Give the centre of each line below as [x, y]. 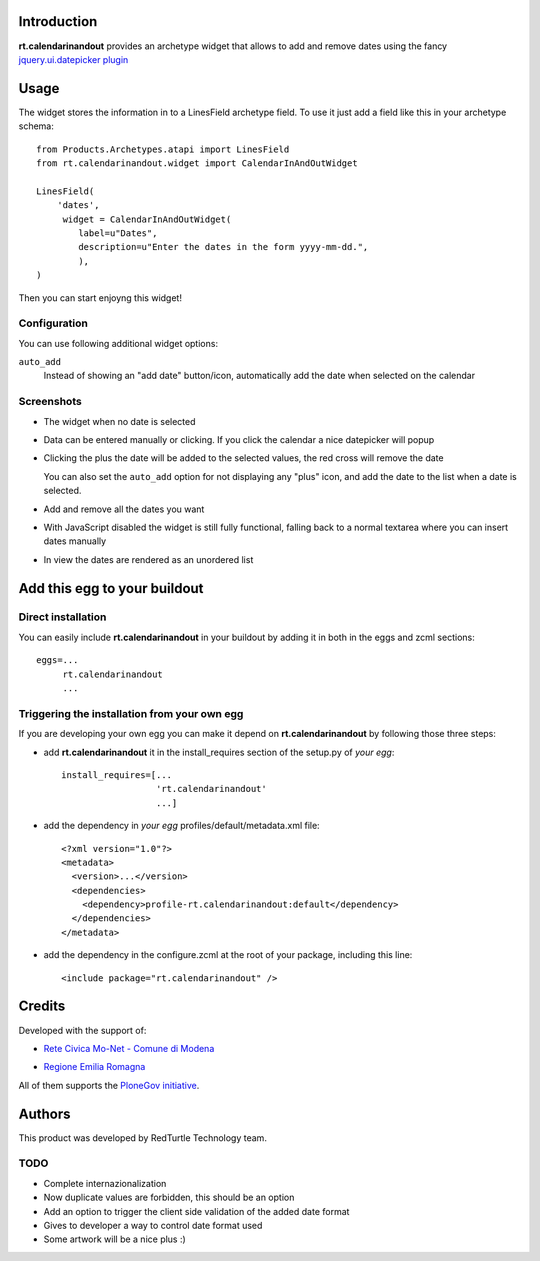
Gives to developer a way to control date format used [153, 1225]
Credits [42, 1006]
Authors [44, 1113]
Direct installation [62, 617]
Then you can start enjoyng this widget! [100, 297]
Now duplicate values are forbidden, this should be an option [169, 1197]
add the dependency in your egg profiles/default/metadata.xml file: [181, 826]
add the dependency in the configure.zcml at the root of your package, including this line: [228, 955]
